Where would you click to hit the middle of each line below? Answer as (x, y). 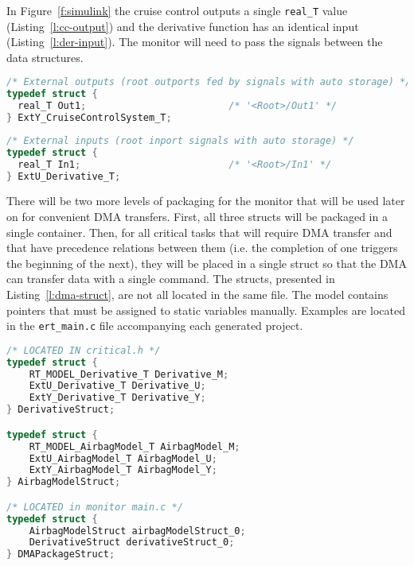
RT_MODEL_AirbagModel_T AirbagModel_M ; (135, 446)
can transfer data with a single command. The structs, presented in (171, 279)
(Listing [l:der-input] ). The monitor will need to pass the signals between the (195, 42)
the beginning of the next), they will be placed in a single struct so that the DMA (207, 263)
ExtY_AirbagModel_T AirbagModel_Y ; (123, 470)
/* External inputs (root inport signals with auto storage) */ (180, 140)
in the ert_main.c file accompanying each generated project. (155, 326)
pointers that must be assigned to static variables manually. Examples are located (206, 310)
